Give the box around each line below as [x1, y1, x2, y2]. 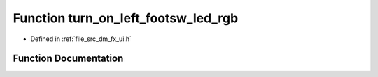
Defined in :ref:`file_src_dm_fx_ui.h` [30, 35, 132, 43]
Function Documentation [13, 53, 124, 65]
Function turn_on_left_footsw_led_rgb [13, 10, 239, 26]
